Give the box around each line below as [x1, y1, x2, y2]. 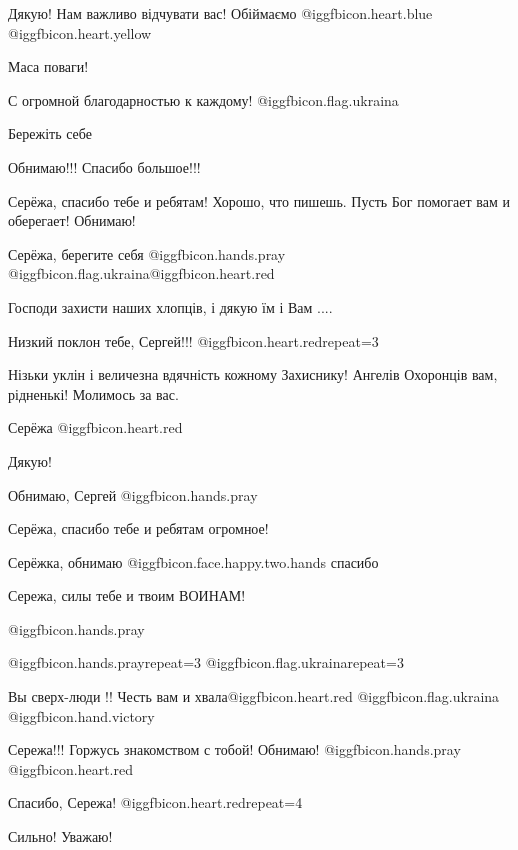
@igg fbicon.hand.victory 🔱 [8, 705, 159, 726]
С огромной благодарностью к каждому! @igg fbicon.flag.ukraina [8, 89, 399, 110]
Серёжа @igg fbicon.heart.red [8, 417, 183, 438]
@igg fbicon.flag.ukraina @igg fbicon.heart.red [8, 263, 275, 284]
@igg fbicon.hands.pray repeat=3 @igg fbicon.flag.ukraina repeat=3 [8, 652, 404, 673]
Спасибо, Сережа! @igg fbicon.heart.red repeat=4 [8, 792, 303, 813]
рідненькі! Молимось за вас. [8, 383, 179, 404]
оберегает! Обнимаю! [8, 210, 136, 231]
